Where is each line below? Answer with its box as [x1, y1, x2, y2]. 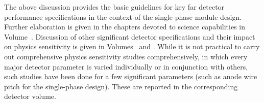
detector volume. [4, 91, 56, 101]
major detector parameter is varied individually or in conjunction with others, [4, 61, 248, 72]
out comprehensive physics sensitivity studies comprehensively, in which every [4, 51, 248, 61]
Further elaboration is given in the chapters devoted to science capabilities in [4, 21, 245, 32]
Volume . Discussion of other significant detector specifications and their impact [4, 31, 255, 42]
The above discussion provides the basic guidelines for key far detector [4, 2, 225, 12]
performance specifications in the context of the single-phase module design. [4, 11, 242, 22]
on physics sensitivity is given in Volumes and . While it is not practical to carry [4, 41, 260, 52]
